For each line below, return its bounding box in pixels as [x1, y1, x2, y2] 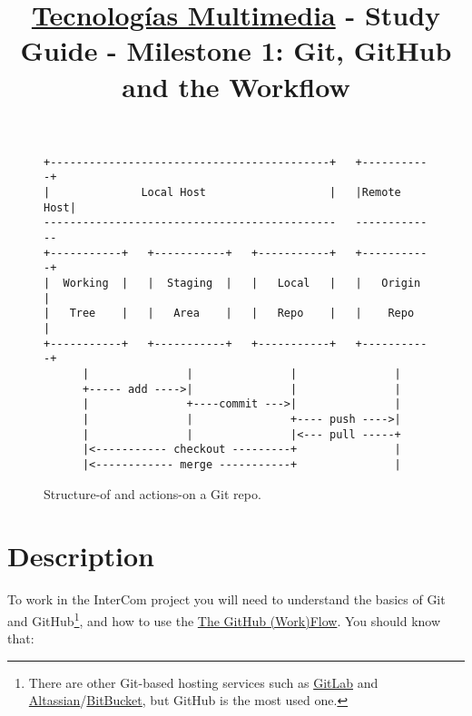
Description [7, 537, 155, 574]
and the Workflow [122, 67, 350, 104]
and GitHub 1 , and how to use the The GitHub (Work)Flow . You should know [7, 608, 441, 630]
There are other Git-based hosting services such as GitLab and [28, 672, 379, 691]
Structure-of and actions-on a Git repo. [44, 484, 261, 503]
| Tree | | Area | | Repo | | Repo [44, 307, 415, 320]
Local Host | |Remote [141, 186, 401, 200]
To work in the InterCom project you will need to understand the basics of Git [7, 590, 446, 609]
